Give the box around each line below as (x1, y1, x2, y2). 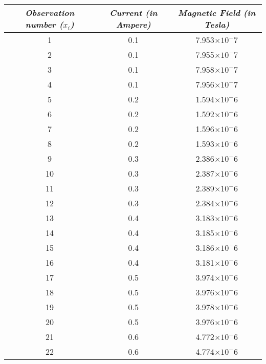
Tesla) (204, 18, 230, 30)
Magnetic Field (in (178, 7, 256, 18)
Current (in (109, 7, 158, 18)
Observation (25, 7, 75, 18)
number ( (25, 18, 63, 30)
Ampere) (116, 18, 151, 30)
